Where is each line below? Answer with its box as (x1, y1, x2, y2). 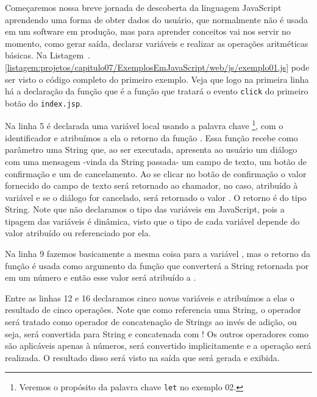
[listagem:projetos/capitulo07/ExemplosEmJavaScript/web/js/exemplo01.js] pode (5, 60, 310, 73)
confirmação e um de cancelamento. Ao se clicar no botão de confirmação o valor (5, 167, 307, 180)
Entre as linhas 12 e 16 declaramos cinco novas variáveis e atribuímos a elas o (5, 291, 294, 304)
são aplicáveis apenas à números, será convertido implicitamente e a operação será (5, 339, 312, 352)
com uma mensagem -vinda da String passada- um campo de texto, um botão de (5, 155, 307, 167)
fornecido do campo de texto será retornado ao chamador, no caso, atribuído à (5, 179, 298, 192)
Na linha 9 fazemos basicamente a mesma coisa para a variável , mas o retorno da (5, 247, 310, 260)
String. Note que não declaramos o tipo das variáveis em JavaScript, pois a (5, 203, 285, 216)
